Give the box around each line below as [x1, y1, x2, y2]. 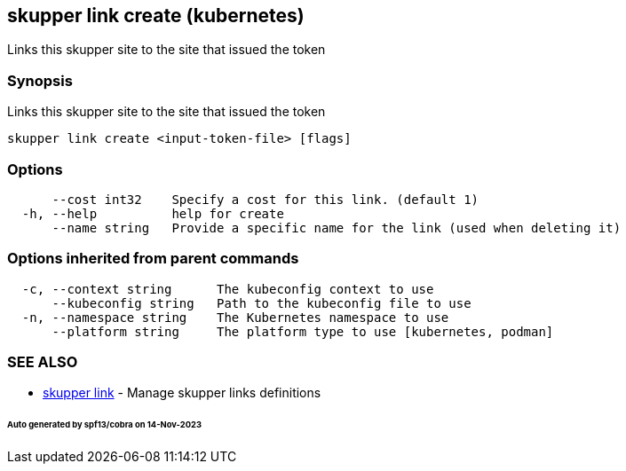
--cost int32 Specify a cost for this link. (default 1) [52, 192, 479, 207]
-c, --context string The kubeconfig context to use [21, 281, 434, 296]
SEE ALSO [7, 353, 78, 372]
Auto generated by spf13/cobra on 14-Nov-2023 [7, 420, 202, 430]
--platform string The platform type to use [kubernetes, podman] [52, 324, 554, 339]
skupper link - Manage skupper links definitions [43, 385, 321, 401]
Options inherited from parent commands [7, 249, 299, 268]
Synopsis [7, 71, 73, 90]
